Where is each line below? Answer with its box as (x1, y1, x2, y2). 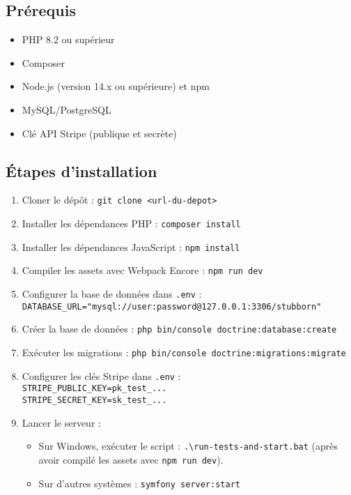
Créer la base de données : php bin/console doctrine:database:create (22, 321, 337, 336)
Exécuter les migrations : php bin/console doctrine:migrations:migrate (22, 344, 346, 359)
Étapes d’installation (6, 160, 157, 181)
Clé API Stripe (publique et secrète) (22, 125, 177, 140)
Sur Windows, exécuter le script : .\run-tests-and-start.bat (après (38, 439, 338, 453)
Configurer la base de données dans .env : (22, 287, 202, 300)
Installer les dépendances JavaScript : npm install (22, 239, 240, 254)
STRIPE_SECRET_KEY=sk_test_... (22, 395, 167, 405)
